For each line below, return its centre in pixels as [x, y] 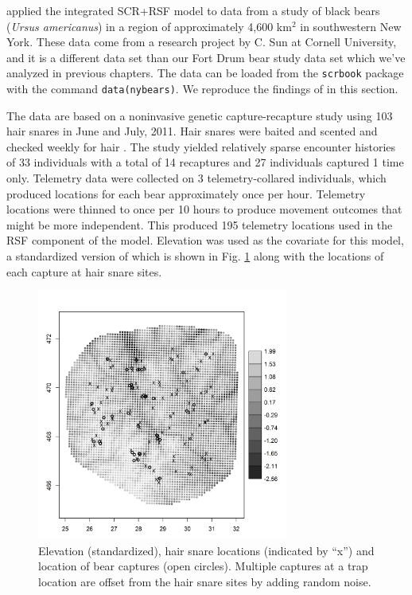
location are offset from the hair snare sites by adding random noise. [205, 581]
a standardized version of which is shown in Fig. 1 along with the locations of [195, 256]
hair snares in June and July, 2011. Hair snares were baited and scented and [192, 131]
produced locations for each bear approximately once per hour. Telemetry [186, 193]
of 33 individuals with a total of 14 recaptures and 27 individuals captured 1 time [205, 162]
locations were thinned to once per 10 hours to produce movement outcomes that [204, 209]
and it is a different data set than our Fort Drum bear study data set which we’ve [206, 57]
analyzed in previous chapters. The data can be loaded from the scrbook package [205, 73]
